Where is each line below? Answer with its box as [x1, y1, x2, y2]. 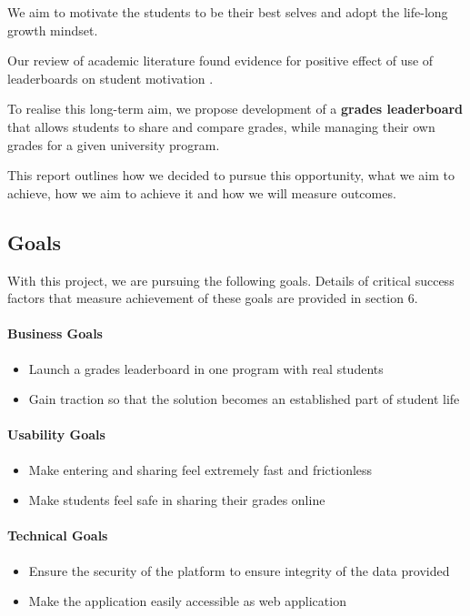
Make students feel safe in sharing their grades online [28, 490, 325, 510]
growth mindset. [7, 20, 98, 39]
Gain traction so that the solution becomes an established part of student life [28, 389, 460, 409]
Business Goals [7, 324, 103, 343]
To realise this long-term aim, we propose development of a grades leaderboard [7, 99, 464, 118]
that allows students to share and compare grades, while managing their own [7, 116, 435, 136]
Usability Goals [7, 425, 105, 444]
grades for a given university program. [7, 135, 220, 154]
